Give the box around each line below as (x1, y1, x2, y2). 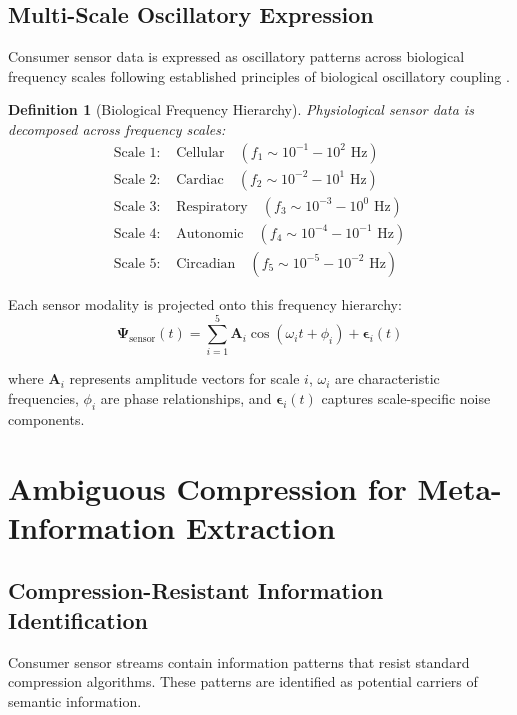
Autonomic (176, 226, 244, 241)
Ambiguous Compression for (8, 467, 407, 508)
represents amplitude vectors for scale (69, 368, 300, 389)
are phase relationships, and (100, 388, 272, 409)
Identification (8, 604, 148, 635)
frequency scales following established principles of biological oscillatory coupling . (8, 65, 510, 86)
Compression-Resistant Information (8, 575, 384, 606)
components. (8, 408, 85, 429)
